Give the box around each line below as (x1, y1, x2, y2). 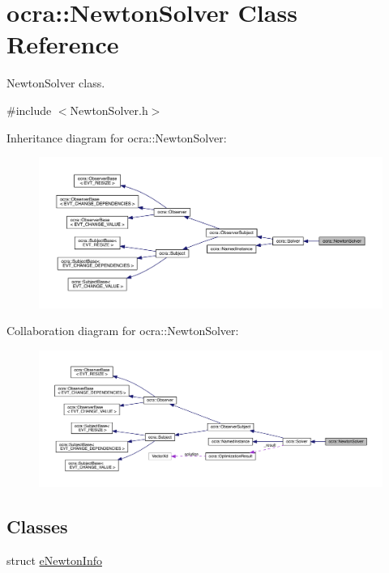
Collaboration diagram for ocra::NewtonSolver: (6, 322, 239, 339)
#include (6, 101, 52, 118)
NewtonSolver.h (70, 101, 148, 118)
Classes (6, 514, 68, 539)
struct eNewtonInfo (6, 552, 102, 569)
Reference (6, 28, 119, 61)
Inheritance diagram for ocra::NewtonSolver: (6, 129, 227, 146)
